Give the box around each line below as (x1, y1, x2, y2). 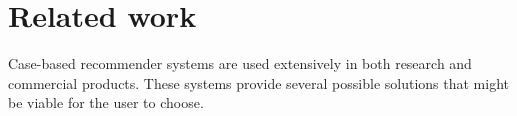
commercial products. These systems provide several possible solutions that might (8, 72, 509, 93)
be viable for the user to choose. (8, 92, 204, 113)
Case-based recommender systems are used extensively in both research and (8, 53, 472, 74)
